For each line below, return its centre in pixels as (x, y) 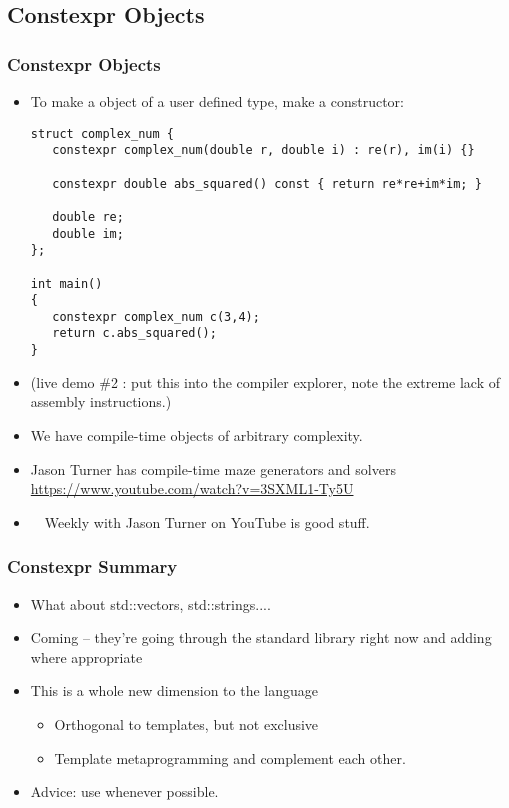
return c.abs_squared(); (134, 333)
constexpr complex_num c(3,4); (156, 316)
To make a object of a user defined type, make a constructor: (217, 101)
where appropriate (86, 656)
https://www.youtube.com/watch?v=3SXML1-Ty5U (192, 488)
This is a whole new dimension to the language (174, 690)
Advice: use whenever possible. (124, 791)
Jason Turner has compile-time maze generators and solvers (213, 468)
